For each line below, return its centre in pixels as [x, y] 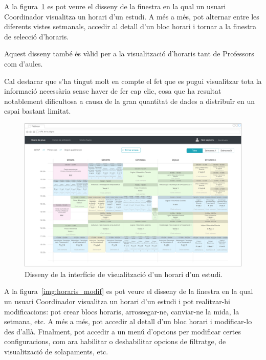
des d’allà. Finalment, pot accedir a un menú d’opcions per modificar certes [123, 331]
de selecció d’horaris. [37, 36]
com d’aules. [24, 63]
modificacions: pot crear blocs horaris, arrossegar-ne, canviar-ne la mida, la [122, 311]
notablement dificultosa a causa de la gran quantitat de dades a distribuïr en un [130, 101]
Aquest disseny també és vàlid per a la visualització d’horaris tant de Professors [129, 54]
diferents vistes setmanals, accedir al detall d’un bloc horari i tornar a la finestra [130, 26]
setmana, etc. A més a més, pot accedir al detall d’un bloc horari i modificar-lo [128, 321]
